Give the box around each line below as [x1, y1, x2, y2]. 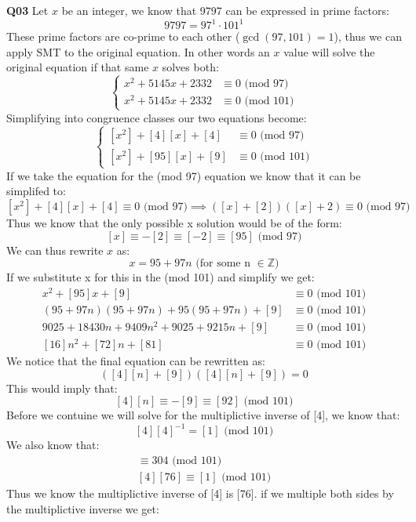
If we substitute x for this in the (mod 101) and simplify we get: [6, 269, 315, 285]
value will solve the [283, 43, 375, 60]
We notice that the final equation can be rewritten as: [6, 353, 265, 369]
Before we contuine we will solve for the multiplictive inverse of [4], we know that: [6, 407, 400, 423]
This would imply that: [6, 379, 118, 396]
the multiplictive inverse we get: [6, 500, 159, 517]
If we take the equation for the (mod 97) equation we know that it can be [6, 167, 361, 183]
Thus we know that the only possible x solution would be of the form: [6, 214, 342, 230]
